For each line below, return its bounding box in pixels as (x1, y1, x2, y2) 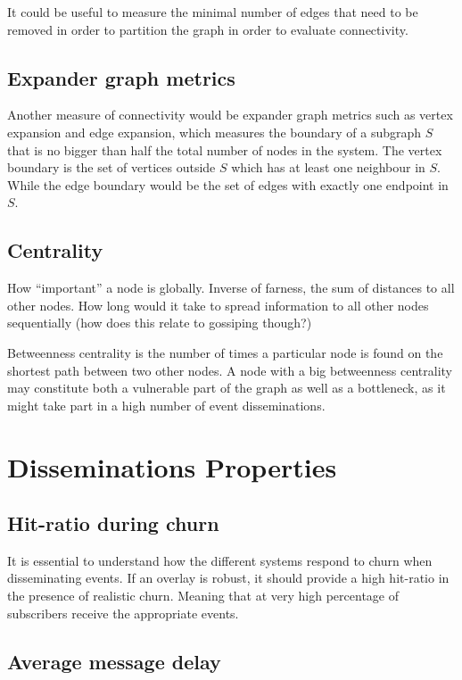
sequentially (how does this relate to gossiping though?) (7, 313, 312, 332)
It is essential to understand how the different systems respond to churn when (7, 551, 433, 569)
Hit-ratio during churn (7, 510, 219, 537)
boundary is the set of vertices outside (7, 158, 216, 177)
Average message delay (7, 647, 221, 675)
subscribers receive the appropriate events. (7, 603, 239, 622)
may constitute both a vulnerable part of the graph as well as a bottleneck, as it (7, 378, 446, 397)
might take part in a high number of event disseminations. (7, 395, 326, 414)
